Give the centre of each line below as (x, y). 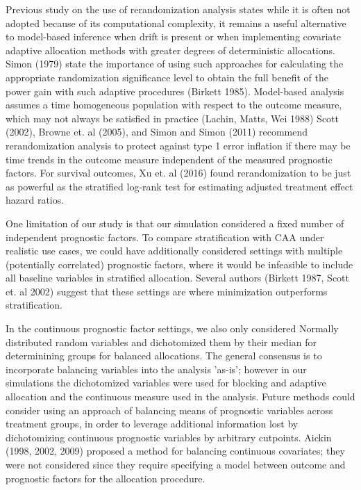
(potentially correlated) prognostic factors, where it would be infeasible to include (179, 264)
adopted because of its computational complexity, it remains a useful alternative (176, 23)
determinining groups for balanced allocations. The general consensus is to (164, 356)
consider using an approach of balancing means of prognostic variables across (169, 410)
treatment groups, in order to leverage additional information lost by (152, 424)
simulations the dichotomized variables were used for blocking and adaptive (166, 383)
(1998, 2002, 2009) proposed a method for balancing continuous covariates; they (175, 451)
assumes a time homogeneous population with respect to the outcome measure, (174, 105)
